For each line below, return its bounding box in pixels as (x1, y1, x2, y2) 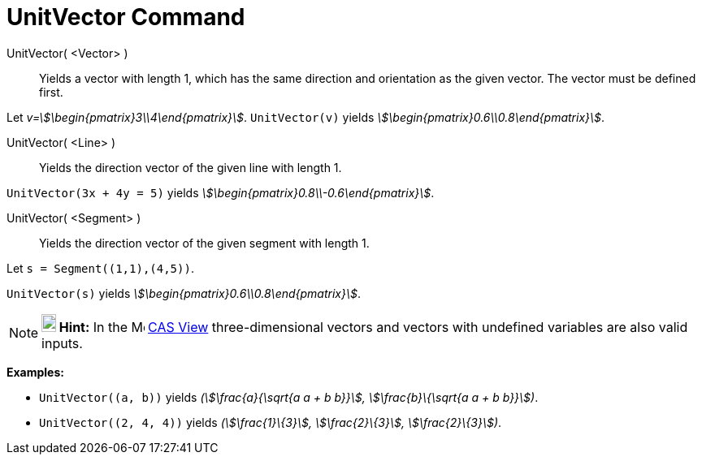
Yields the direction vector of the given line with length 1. (39, 160, 342, 174)
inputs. (41, 334, 83, 351)
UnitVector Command (6, 3, 245, 31)
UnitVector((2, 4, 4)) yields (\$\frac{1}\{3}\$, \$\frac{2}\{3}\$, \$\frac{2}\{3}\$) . (39, 415, 502, 429)
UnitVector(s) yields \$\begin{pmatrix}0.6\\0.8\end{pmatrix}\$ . (6, 286, 362, 300)
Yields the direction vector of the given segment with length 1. (39, 235, 370, 250)
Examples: (6, 364, 64, 379)
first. (39, 84, 63, 99)
